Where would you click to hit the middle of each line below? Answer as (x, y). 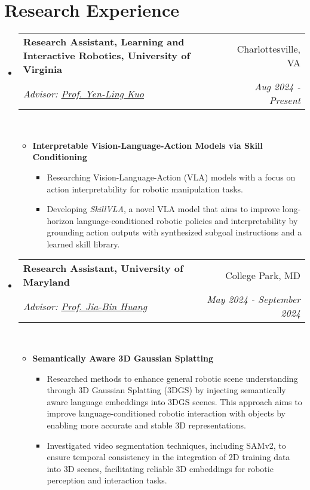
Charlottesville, (268, 48)
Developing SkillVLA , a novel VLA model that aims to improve (163, 209)
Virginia (42, 69)
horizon (60, 220)
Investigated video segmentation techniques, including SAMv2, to (166, 445)
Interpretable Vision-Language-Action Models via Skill (148, 145)
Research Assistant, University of (103, 268)
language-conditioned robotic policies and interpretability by (187, 220)
